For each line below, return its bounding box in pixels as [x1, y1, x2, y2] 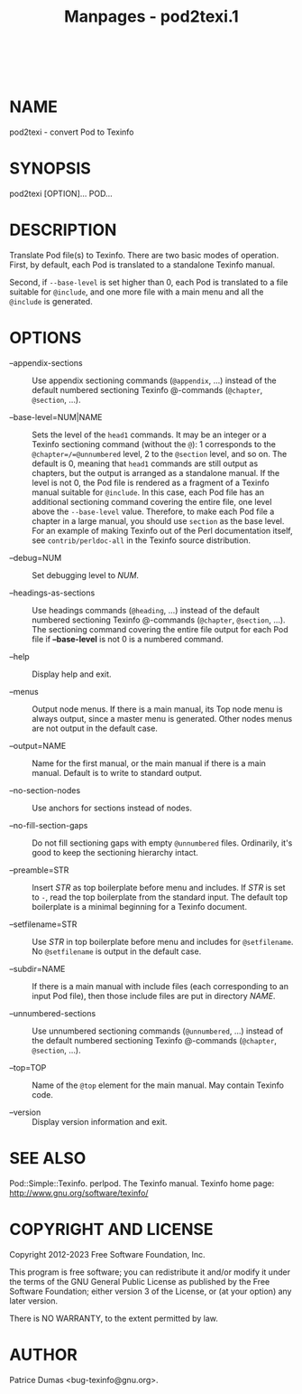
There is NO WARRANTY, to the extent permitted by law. [9, 1313, 219, 1324]
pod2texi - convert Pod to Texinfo [9, 126, 134, 137]
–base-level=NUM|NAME [9, 411, 103, 422]
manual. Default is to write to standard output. [32, 767, 203, 778]
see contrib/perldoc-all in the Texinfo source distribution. [32, 535, 251, 546]
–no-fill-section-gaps [9, 819, 88, 830]
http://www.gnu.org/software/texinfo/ [9, 1187, 149, 1198]
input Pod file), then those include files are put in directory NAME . [32, 990, 276, 1001]
